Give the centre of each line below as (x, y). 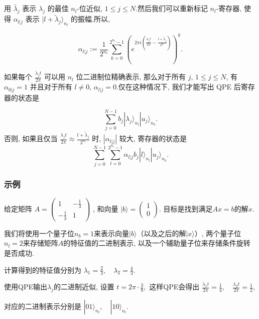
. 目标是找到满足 (186, 208)
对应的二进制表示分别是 (43, 306)
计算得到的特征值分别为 (43, 270)
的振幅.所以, (90, 19)
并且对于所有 (51, 87)
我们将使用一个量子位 (39, 233)
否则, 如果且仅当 (31, 138)
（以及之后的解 (161, 233)
